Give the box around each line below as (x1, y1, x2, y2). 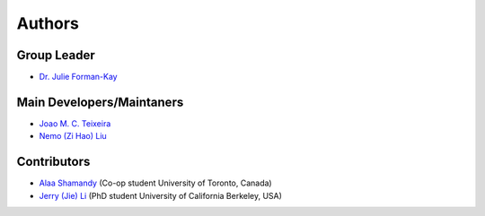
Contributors (16, 154, 91, 169)
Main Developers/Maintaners (16, 94, 184, 109)
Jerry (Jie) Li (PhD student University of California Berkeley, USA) (39, 190, 283, 201)
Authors (16, 13, 80, 33)
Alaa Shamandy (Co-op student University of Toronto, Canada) (39, 177, 273, 188)
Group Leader (16, 48, 96, 63)
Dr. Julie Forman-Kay (39, 72, 118, 82)
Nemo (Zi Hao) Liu (39, 131, 107, 142)
